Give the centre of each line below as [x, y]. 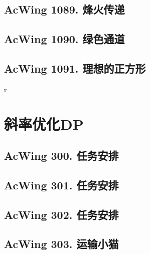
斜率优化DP [44, 123]
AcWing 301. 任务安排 [61, 185]
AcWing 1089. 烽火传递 [64, 9]
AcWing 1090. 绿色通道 [64, 39]
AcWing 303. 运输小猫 [61, 244]
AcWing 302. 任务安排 [61, 214]
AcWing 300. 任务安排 [61, 156]
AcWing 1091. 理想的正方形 [75, 68]
